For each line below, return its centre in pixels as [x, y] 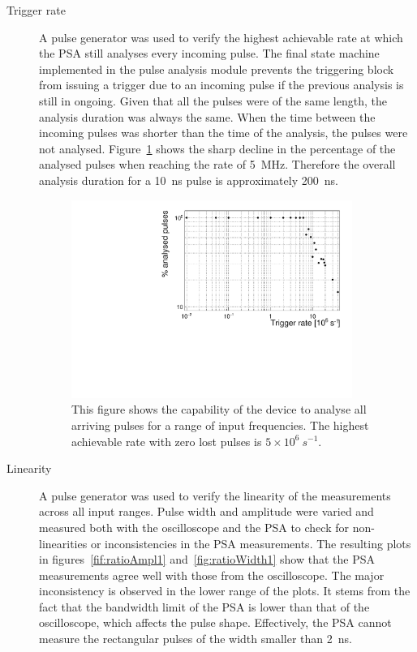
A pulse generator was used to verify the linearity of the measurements [215, 495]
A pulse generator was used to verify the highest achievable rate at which [221, 37]
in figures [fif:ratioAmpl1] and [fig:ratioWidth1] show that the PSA [207, 559]
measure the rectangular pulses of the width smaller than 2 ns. [196, 639]
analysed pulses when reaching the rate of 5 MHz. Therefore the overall [217, 164]
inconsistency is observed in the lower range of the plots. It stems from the [225, 591]
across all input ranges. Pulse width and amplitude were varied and [206, 511]
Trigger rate [36, 10]
